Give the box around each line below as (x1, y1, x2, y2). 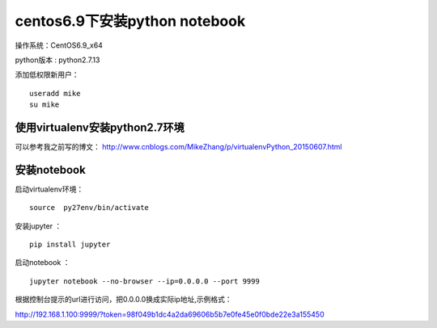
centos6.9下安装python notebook (15, 12, 246, 30)
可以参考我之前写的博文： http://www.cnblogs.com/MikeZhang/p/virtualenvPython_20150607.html (15, 142, 342, 152)
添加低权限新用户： (15, 69, 79, 80)
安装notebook (15, 162, 87, 177)
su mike (29, 100, 60, 109)
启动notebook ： (15, 258, 70, 267)
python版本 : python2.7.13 (15, 55, 100, 65)
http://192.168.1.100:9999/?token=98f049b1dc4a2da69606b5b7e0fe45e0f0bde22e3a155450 (15, 309, 325, 319)
